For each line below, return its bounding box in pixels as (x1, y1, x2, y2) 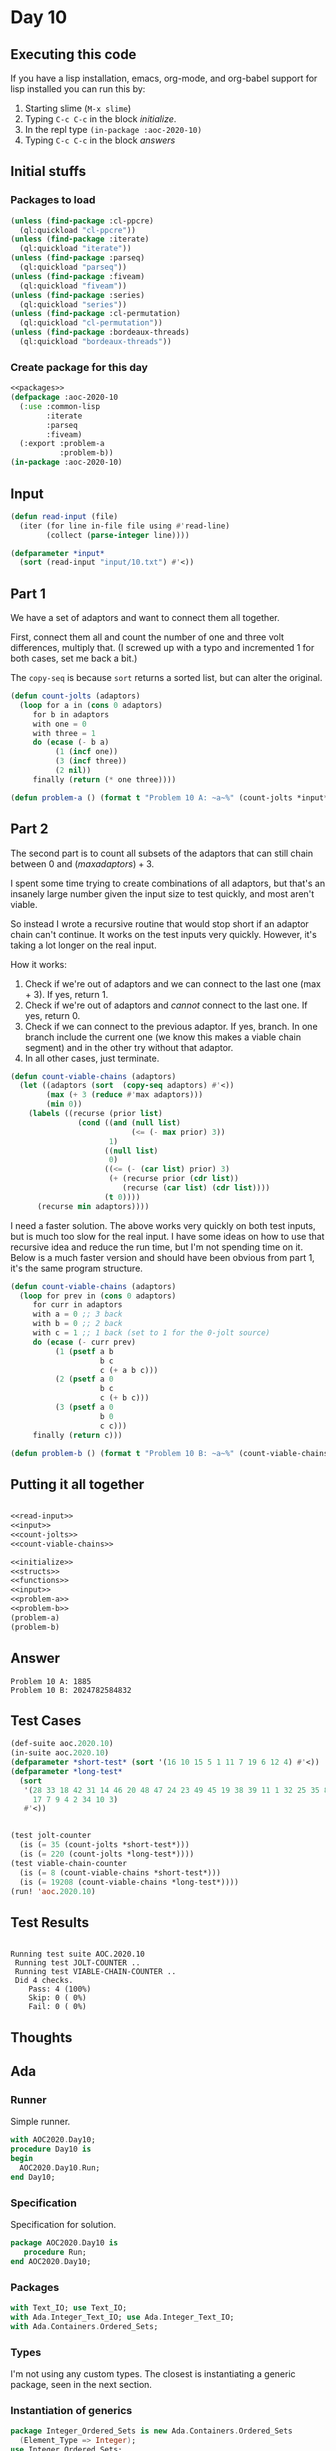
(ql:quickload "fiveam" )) (19, 281, 128, 291)
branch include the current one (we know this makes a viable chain (24, 1031, 302, 1043)
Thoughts (10, 2029, 73, 2046)
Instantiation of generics (10, 2403, 133, 2417)
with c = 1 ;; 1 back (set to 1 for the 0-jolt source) (32, 1328, 271, 1338)
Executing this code (10, 46, 137, 63)
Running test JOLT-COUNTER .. (14, 1958, 141, 1968)
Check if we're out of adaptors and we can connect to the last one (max (24, 977, 322, 990)
